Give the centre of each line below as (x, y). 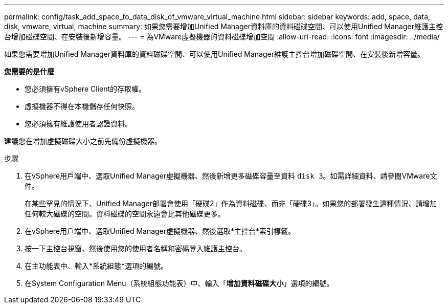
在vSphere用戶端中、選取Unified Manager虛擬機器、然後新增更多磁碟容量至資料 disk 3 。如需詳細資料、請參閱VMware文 (231, 176)
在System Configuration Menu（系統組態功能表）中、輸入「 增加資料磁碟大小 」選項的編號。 (179, 283)
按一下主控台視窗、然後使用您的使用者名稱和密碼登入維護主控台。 (136, 248)
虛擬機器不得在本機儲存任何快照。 (82, 106)
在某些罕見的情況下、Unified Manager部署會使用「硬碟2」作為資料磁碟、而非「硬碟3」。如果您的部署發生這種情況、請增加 (231, 203)
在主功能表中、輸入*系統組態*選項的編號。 (96, 266)
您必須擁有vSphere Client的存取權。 (85, 89)
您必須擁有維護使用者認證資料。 (78, 124)
